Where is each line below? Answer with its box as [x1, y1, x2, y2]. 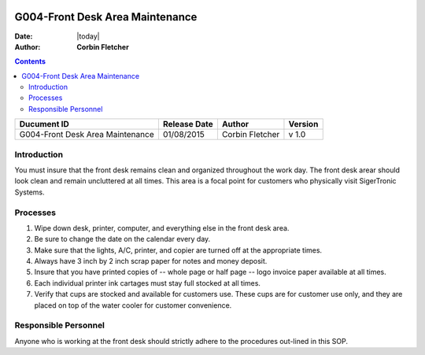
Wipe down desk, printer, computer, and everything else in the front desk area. [34, 223, 290, 232]
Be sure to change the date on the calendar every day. [34, 235, 211, 244]
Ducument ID [19, 119, 70, 130]
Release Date [162, 119, 213, 130]
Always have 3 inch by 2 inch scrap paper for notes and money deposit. [34, 257, 268, 266]
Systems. [14, 187, 45, 197]
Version [288, 119, 319, 130]
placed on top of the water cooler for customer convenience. [34, 300, 232, 310]
